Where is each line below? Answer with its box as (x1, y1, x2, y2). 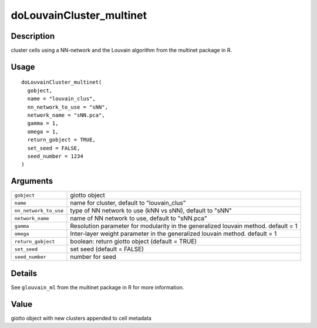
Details (11, 268, 38, 278)
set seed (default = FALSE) (70, 245, 144, 253)
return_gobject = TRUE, (27, 137, 96, 143)
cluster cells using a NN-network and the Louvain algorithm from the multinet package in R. (11, 47, 232, 54)
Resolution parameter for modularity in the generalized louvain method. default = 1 (70, 222, 298, 230)
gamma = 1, (27, 120, 59, 127)
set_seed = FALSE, (27, 144, 80, 151)
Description (11, 31, 55, 41)
